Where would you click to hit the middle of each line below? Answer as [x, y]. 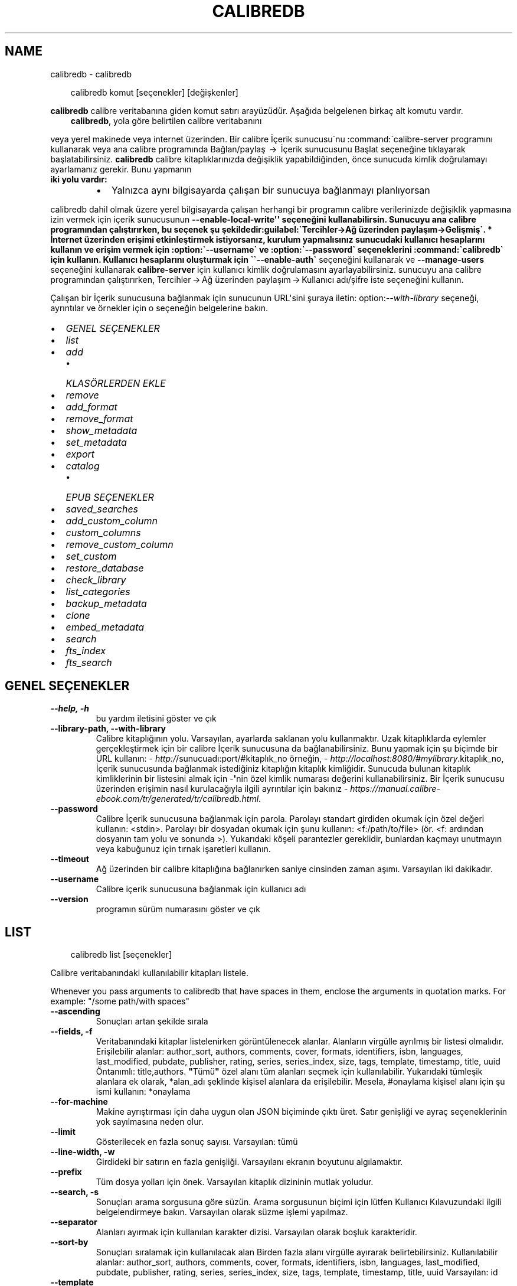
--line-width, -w [83, 1152]
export [80, 454]
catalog [83, 466]
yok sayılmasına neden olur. [150, 1122]
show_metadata [102, 430]
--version [69, 899]
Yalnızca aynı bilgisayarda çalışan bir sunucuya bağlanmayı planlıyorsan [271, 190]
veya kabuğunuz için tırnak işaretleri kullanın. [183, 849]
